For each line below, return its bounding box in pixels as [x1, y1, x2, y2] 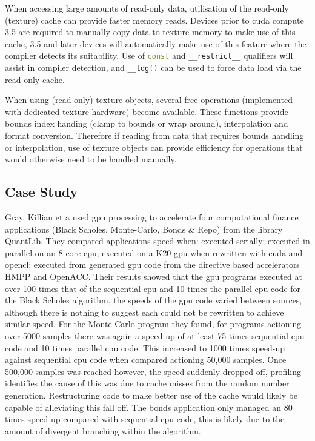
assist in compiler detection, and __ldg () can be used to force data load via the [5, 61, 302, 74]
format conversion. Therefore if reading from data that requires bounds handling [5, 129, 304, 142]
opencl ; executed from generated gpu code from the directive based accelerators [5, 258, 300, 271]
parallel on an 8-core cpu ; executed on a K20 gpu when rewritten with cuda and [5, 246, 303, 259]
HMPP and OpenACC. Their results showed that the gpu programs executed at [5, 270, 302, 283]
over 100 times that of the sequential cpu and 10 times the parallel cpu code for [5, 282, 301, 294]
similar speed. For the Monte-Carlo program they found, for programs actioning [5, 317, 302, 330]
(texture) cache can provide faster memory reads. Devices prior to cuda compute [5, 13, 304, 26]
